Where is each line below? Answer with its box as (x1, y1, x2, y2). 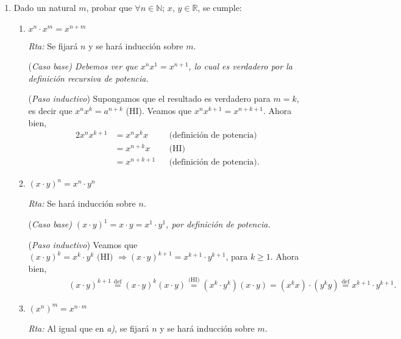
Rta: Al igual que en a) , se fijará (28, 321, 149, 334)
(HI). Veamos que (126, 104, 192, 116)
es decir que (28, 104, 73, 116)
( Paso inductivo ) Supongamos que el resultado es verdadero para (28, 92, 271, 105)
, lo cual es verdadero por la (188, 60, 293, 73)
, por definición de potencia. (166, 218, 271, 230)
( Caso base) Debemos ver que (28, 60, 138, 73)
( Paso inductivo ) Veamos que (28, 238, 138, 251)
